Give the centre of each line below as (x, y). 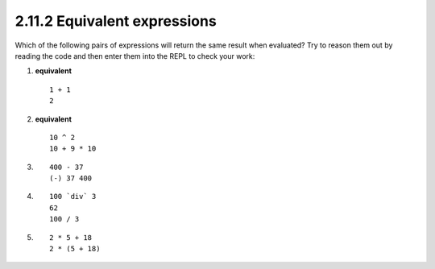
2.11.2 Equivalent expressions (116, 21)
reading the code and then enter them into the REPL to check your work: (135, 56)
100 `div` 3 (73, 197)
